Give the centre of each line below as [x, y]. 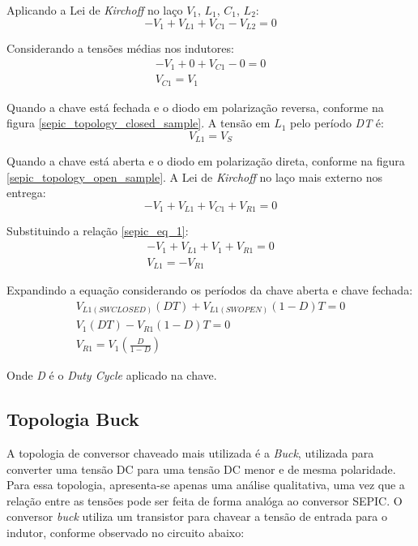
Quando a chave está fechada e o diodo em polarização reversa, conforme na [195, 107]
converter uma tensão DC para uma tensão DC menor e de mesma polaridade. [201, 469]
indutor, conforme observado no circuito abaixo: [126, 533]
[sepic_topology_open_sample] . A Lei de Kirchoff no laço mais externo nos [194, 176]
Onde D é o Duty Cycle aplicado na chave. [112, 375]
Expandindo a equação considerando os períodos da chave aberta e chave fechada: [210, 290]
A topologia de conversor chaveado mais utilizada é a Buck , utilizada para [190, 453]
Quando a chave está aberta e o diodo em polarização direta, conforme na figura [206, 161]
